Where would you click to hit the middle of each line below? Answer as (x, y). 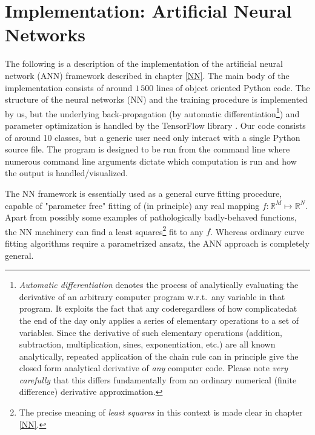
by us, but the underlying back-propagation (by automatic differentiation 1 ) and (152, 112)
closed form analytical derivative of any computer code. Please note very (154, 368)
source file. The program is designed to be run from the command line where (148, 149)
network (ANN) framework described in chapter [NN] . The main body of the (147, 75)
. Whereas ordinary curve (257, 231)
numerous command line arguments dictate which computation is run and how (151, 161)
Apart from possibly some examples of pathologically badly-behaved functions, (151, 217)
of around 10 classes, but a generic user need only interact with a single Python (153, 137)
